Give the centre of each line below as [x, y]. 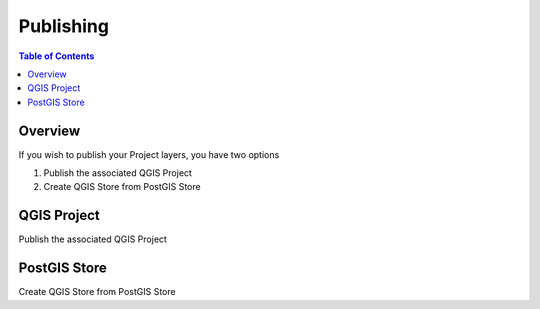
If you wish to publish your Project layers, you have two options [149, 154]
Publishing [64, 26]
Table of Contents [56, 56]
